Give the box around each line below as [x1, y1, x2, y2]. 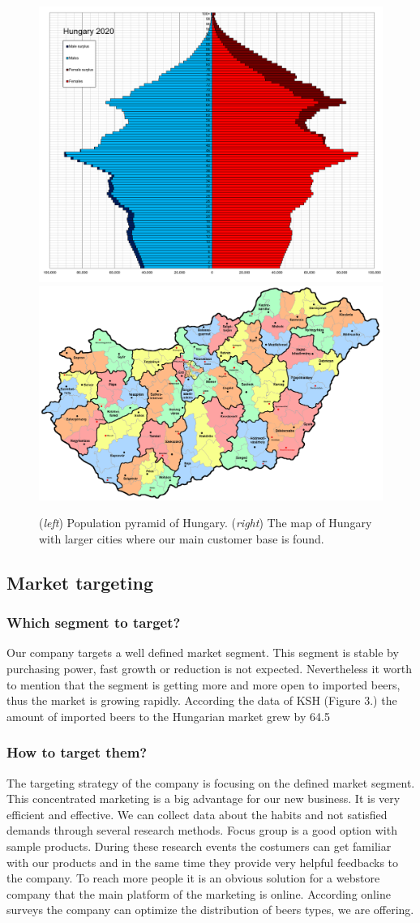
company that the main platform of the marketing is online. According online [6, 885, 391, 902]
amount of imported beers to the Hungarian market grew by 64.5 [6, 707, 330, 724]
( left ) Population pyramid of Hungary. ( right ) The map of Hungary [39, 514, 372, 531]
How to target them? [6, 742, 148, 762]
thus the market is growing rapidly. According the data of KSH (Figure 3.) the [6, 692, 397, 709]
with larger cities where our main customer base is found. [39, 530, 324, 547]
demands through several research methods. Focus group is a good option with [6, 822, 397, 839]
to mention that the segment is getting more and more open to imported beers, [6, 676, 401, 693]
